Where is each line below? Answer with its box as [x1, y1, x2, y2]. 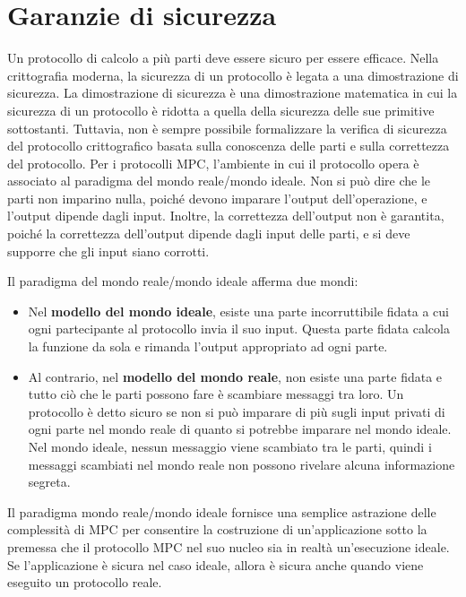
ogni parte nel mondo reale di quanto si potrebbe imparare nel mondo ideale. [28, 420, 452, 438]
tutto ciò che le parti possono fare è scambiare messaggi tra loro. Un [28, 385, 404, 403]
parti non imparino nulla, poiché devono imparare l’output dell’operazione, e [7, 188, 427, 207]
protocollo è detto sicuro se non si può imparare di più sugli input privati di [28, 402, 445, 420]
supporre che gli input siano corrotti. [7, 241, 210, 260]
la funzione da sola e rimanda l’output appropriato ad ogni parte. [28, 337, 388, 356]
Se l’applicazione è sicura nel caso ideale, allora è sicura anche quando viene [7, 555, 424, 574]
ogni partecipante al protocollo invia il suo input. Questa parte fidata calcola [28, 319, 450, 338]
